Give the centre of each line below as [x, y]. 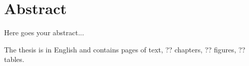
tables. [14, 59]
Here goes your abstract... [44, 32]
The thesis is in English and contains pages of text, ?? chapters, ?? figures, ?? [125, 49]
